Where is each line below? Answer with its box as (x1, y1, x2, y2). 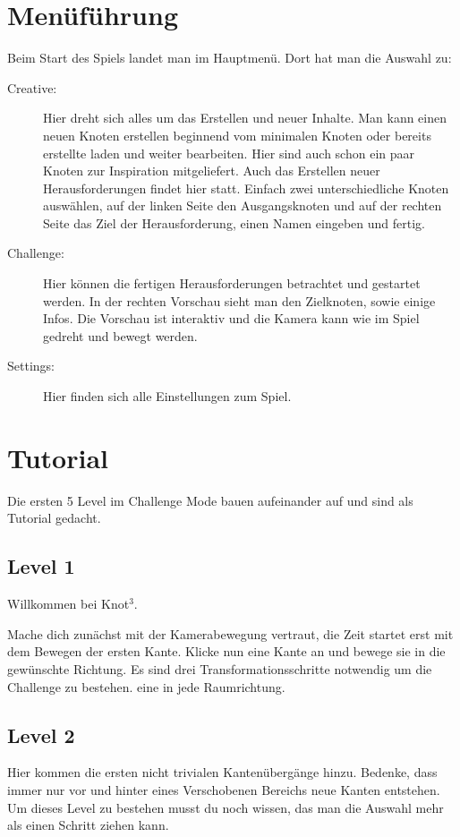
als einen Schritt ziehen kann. (7, 816, 169, 834)
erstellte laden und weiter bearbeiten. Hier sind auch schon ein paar (43, 143, 414, 162)
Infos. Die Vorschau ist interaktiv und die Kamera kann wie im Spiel (43, 309, 420, 328)
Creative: (7, 78, 57, 97)
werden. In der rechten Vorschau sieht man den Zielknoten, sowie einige (43, 291, 436, 310)
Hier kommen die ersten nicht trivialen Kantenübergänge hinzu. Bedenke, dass (7, 763, 438, 781)
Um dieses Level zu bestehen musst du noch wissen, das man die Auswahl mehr (7, 798, 444, 816)
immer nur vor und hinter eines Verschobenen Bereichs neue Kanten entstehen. (7, 780, 440, 799)
